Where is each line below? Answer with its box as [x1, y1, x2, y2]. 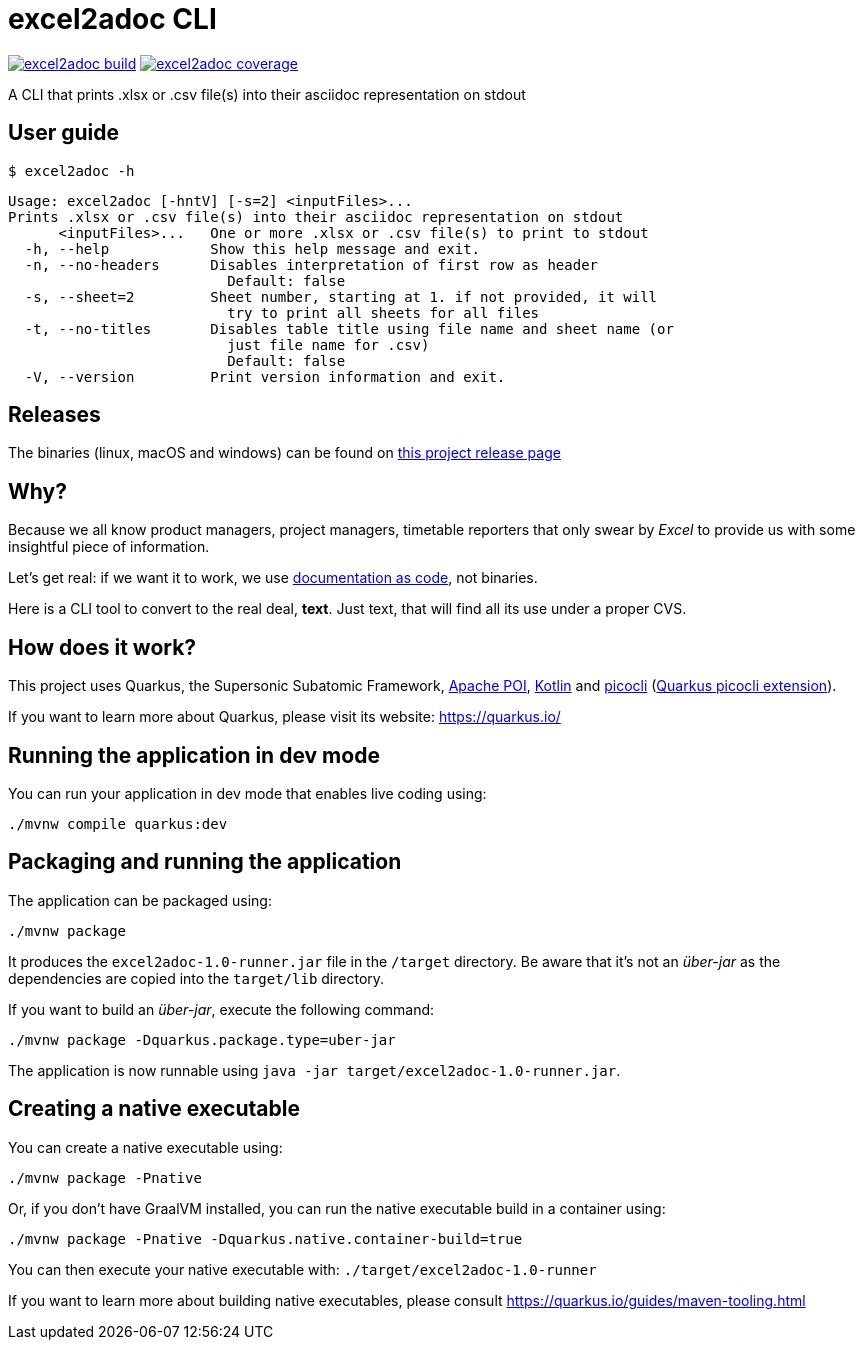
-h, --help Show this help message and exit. [24, 240, 481, 257]
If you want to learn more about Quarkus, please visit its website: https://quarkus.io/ [8, 708, 561, 726]
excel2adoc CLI [8, 2, 217, 36]
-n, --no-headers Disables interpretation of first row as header [24, 256, 599, 273]
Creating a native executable [8, 1096, 300, 1122]
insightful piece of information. [8, 538, 210, 556]
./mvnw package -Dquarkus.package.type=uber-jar [8, 1031, 396, 1048]
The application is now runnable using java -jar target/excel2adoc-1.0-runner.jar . [8, 1061, 621, 1079]
